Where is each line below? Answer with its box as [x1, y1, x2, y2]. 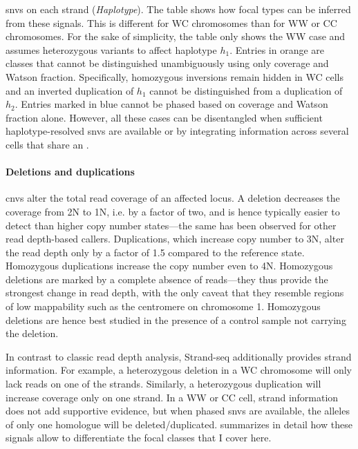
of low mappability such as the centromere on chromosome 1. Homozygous [6, 299, 321, 314]
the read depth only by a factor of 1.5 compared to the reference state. [6, 245, 305, 259]
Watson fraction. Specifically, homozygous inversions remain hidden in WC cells [6, 69, 343, 84]
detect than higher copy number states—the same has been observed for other [6, 218, 337, 232]
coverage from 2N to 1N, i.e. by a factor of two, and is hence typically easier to [6, 204, 340, 218]
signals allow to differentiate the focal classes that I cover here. [6, 430, 272, 445]
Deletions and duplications [6, 164, 135, 179]
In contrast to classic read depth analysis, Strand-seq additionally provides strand [6, 349, 352, 363]
